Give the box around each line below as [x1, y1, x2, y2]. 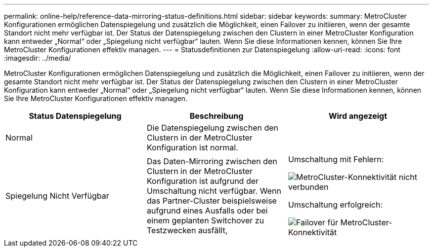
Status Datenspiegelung [29, 111, 122, 121]
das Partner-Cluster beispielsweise [146, 196, 277, 206]
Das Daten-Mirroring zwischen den [146, 156, 277, 166]
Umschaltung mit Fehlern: [288, 154, 384, 164]
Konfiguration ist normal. [146, 143, 238, 152]
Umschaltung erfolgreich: [288, 200, 383, 210]
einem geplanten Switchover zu [146, 215, 264, 225]
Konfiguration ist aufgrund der [146, 176, 259, 186]
